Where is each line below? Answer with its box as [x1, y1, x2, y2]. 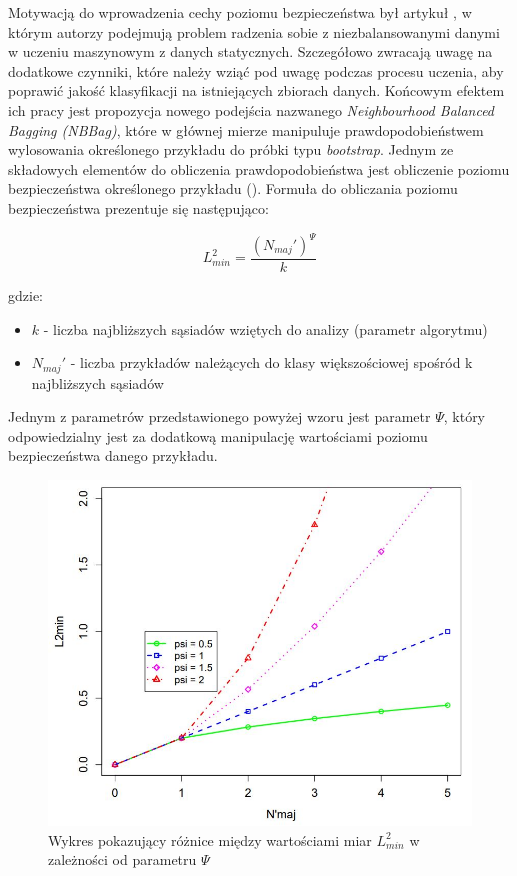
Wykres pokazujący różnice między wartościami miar [48, 829, 372, 850]
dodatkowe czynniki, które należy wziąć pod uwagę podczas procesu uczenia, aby [8, 60, 504, 81]
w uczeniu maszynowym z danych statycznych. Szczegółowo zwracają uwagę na [8, 41, 493, 62]
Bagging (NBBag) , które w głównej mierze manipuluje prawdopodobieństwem [8, 119, 484, 140]
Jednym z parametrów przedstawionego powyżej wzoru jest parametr [8, 406, 431, 427]
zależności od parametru [48, 849, 197, 870]
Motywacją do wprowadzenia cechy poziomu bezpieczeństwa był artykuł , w [8, 2, 472, 22]
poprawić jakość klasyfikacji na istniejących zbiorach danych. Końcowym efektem [8, 80, 505, 101]
